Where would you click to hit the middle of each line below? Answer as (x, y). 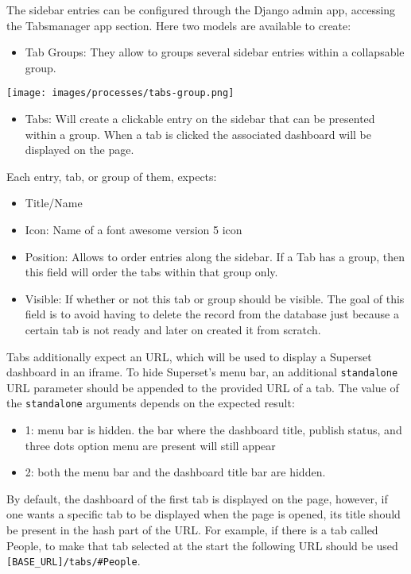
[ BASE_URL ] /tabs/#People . (74, 561)
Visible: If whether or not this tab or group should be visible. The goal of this (215, 298)
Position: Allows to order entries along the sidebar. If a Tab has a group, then (215, 256)
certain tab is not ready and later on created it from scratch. (173, 329)
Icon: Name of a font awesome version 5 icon (134, 229)
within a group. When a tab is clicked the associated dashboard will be (198, 134)
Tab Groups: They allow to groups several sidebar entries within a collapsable (215, 52)
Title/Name (54, 203)
